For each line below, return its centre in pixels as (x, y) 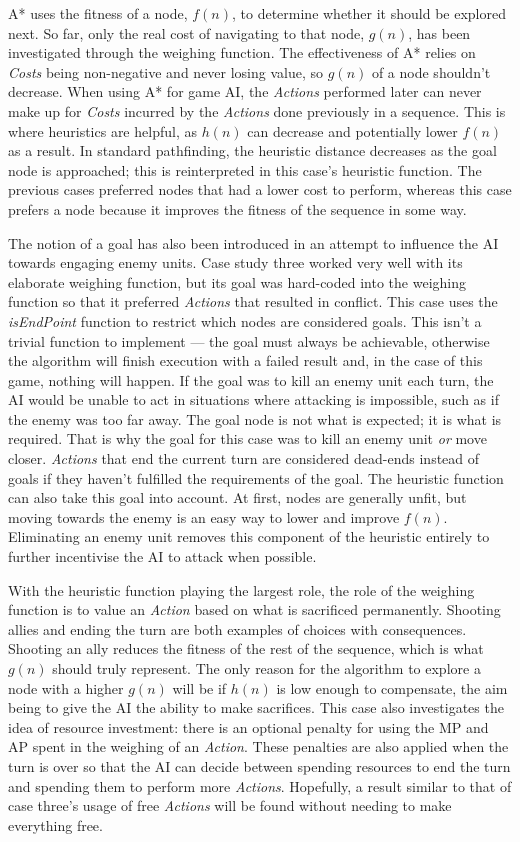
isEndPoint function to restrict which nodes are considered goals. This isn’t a (245, 320)
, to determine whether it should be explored (368, 13)
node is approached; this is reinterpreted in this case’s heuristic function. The (245, 169)
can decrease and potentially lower (352, 130)
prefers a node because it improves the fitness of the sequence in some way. (237, 208)
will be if (199, 687)
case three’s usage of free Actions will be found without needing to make (230, 805)
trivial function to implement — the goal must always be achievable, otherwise (249, 340)
